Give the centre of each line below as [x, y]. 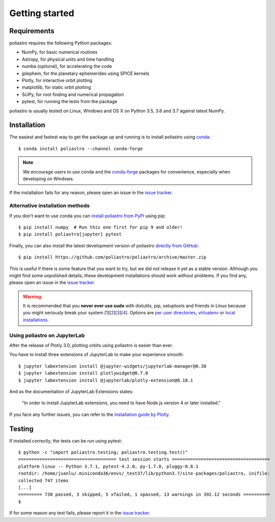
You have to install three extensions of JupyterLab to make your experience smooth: [97, 355]
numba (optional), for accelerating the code [67, 66]
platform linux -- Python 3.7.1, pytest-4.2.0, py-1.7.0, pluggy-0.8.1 [108, 466]
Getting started [42, 13]
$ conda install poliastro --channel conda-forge [81, 149]
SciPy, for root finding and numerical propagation [73, 94]
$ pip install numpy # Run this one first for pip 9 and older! [101, 227]
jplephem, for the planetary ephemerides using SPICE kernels [85, 73]
